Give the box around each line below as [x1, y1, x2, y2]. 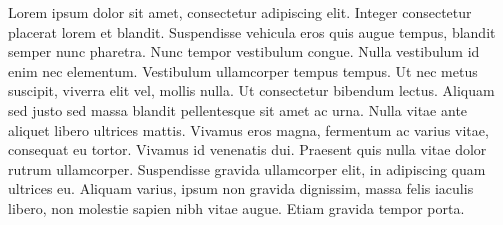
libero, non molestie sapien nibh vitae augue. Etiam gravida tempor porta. [8, 197, 465, 218]
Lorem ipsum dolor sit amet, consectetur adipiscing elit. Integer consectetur [8, 2, 472, 22]
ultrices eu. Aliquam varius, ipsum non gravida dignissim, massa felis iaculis [8, 178, 474, 199]
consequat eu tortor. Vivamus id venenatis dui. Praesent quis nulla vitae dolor [8, 139, 487, 160]
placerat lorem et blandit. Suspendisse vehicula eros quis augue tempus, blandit [8, 21, 496, 42]
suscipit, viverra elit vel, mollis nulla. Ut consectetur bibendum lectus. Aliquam [8, 80, 495, 101]
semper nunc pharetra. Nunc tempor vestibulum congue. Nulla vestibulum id [8, 41, 480, 62]
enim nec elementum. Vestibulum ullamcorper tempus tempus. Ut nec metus [8, 60, 478, 81]
